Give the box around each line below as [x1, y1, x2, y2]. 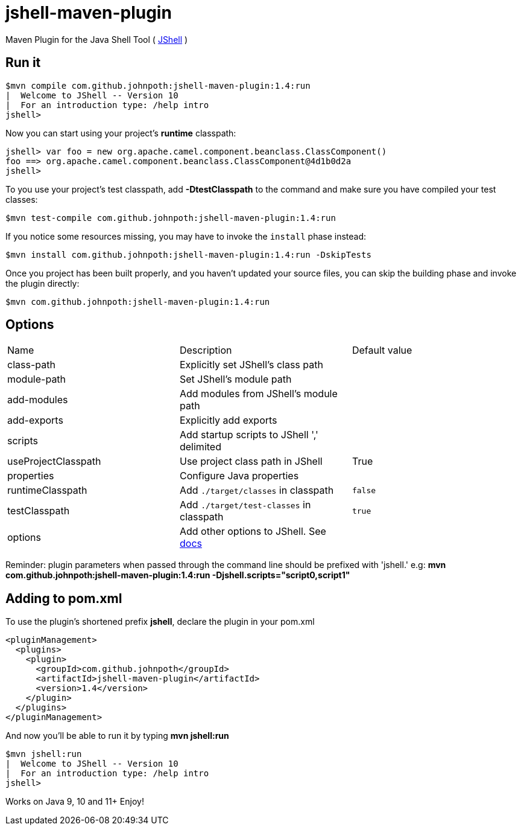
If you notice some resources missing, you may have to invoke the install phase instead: [5, 231, 367, 241]
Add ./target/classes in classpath [179, 484, 334, 497]
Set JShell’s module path [179, 373, 292, 386]
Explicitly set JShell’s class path [179, 359, 323, 371]
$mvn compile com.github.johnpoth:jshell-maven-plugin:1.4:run [5, 80, 311, 91]
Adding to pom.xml [5, 590, 122, 606]
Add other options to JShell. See [179, 525, 326, 538]
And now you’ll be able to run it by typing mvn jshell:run [5, 730, 229, 741]
